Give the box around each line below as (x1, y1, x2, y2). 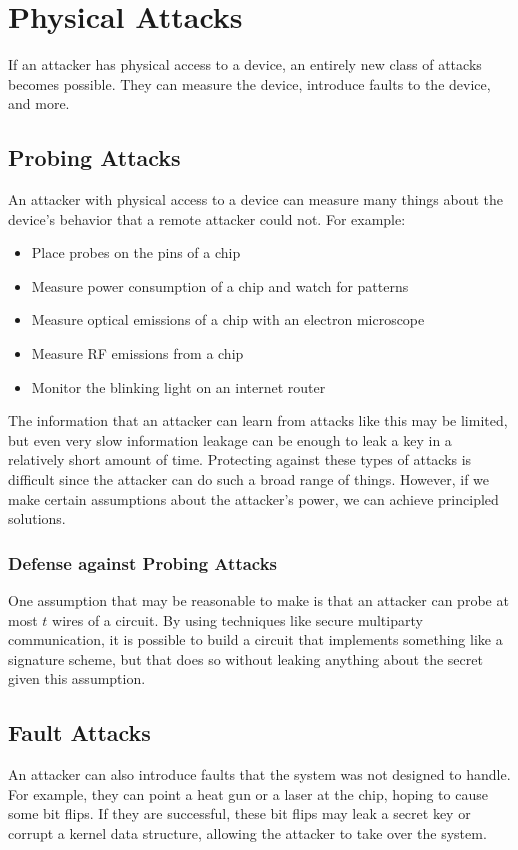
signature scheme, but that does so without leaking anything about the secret (8, 648, 483, 669)
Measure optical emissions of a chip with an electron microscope (31, 309, 425, 330)
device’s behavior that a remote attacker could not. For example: (8, 208, 406, 229)
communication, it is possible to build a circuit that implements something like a (8, 629, 503, 650)
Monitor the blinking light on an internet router (31, 376, 326, 397)
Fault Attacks (8, 717, 151, 748)
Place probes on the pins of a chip (31, 242, 241, 263)
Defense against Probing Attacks (8, 550, 278, 575)
